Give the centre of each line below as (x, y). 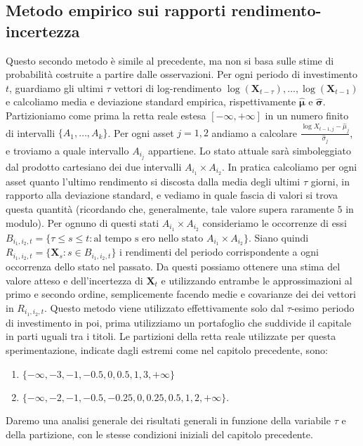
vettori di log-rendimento (168, 87)
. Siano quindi (278, 237)
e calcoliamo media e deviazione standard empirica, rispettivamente (151, 101)
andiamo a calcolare (254, 132)
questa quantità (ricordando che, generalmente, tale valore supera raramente (170, 209)
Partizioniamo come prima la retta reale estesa (106, 115)
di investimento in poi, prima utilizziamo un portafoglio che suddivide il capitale (179, 322)
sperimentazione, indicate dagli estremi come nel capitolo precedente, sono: (167, 350)
